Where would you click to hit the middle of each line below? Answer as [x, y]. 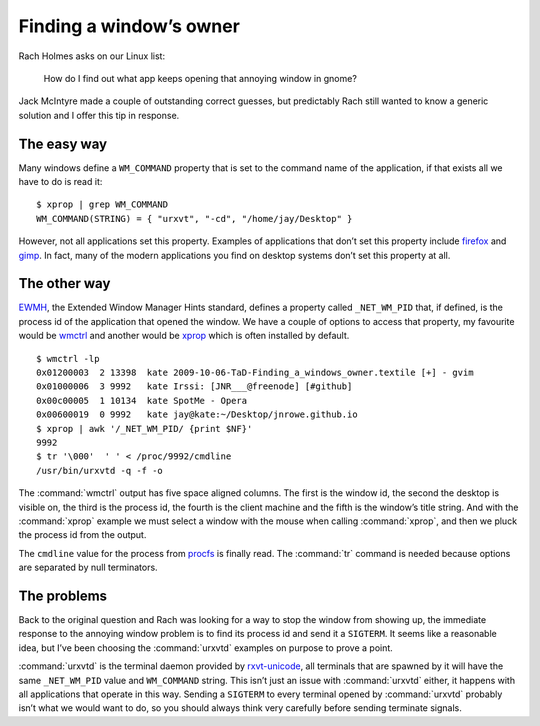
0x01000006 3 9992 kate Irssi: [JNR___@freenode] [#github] [194, 386]
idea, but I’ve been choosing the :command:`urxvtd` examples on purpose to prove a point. [206, 647]
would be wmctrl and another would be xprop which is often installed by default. [184, 336]
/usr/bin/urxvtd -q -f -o [100, 470]
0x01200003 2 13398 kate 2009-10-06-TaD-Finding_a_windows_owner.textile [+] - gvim [255, 373]
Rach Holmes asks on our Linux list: [91, 56]
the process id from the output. [82, 535]
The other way [64, 283]
